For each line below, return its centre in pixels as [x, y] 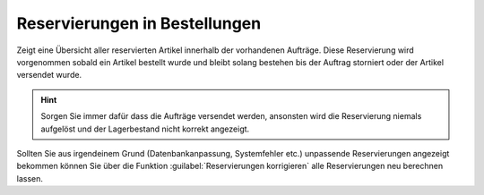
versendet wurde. [49, 75]
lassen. [30, 178]
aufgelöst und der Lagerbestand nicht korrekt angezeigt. [145, 129]
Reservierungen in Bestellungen [139, 23]
